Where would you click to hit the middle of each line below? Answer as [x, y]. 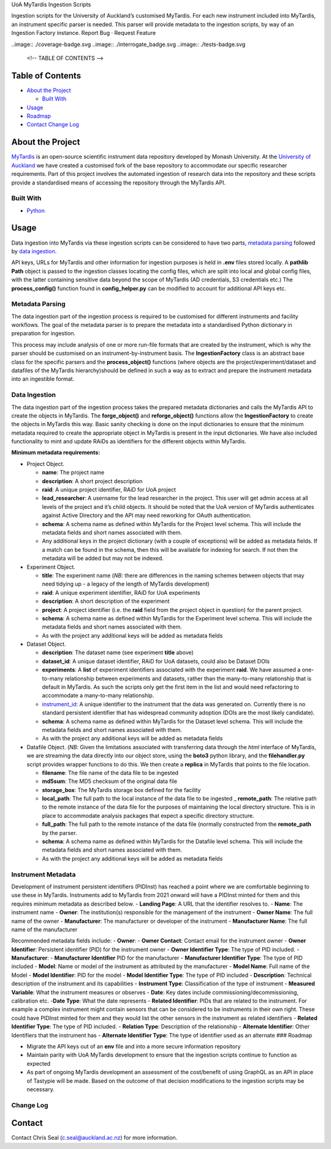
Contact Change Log [53, 124]
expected [39, 1063]
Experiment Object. [51, 567]
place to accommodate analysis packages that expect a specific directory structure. [148, 815]
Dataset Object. [46, 644]
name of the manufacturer [44, 930]
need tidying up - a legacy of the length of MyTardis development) [126, 584]
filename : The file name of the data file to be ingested [110, 773]
